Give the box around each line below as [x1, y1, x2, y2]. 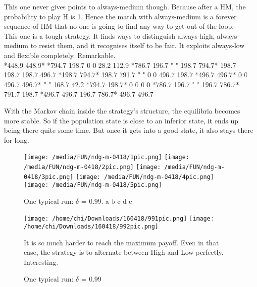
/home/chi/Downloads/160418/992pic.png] [24, 223, 159, 230]
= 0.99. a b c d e [81, 195, 132, 206]
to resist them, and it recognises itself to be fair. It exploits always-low [30, 40, 245, 51]
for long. [4, 134, 30, 145]
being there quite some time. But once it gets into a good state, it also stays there [4, 125, 254, 135]
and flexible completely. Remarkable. [4, 50, 116, 60]
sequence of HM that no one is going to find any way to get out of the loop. [4, 21, 234, 31]
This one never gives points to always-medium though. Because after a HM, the [4, 1, 246, 11]
